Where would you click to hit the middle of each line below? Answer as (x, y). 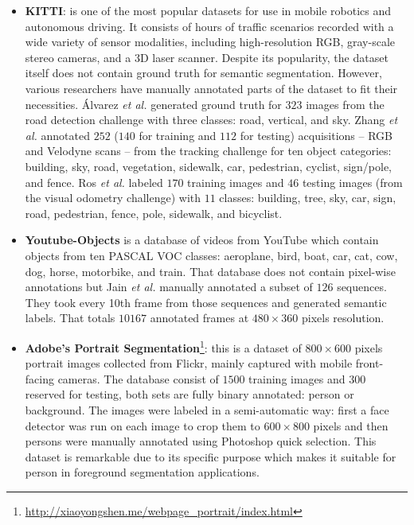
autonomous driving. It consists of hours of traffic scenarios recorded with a (209, 26)
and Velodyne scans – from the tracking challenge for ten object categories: (208, 151)
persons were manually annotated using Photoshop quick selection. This (201, 441)
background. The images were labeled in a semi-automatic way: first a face (207, 409)
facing (39, 378)
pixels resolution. (343, 318)
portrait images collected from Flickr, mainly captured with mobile (189, 363)
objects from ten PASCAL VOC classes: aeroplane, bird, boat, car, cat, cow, (211, 255)
